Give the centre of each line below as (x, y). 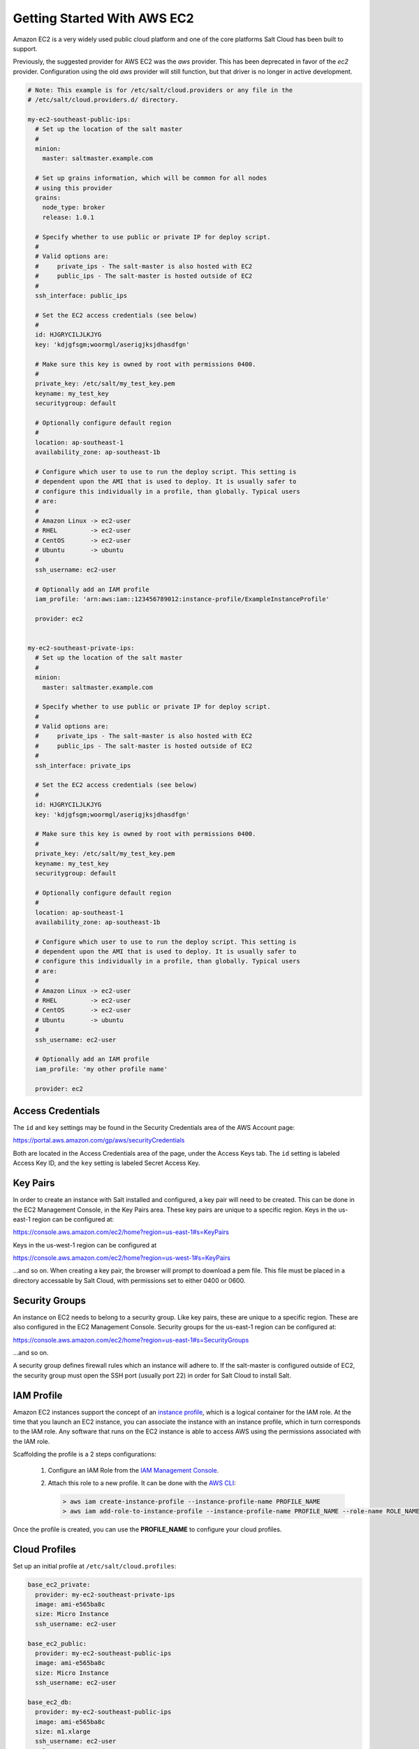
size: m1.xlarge (63, 1732)
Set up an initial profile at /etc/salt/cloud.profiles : (95, 1566)
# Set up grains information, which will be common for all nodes (151, 178)
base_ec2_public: (57, 1643)
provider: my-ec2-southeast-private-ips (105, 1594)
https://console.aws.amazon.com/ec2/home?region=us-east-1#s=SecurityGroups (131, 1340)
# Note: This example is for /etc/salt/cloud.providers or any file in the (160, 90)
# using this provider (74, 188)
